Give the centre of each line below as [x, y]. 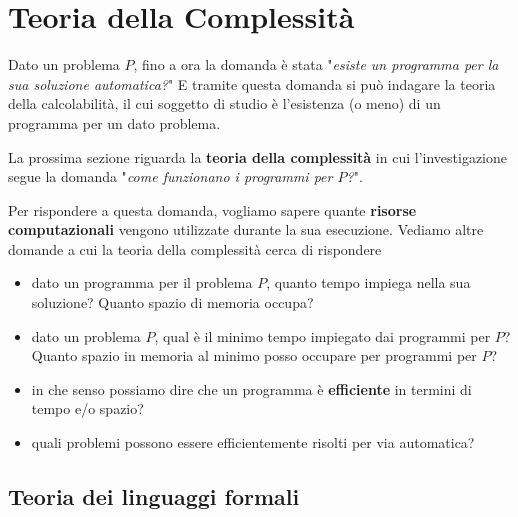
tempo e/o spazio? [87, 408]
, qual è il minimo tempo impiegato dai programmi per [322, 335]
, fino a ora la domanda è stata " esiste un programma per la [316, 64]
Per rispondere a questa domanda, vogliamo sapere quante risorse [212, 209]
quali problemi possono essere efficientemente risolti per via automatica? [253, 442]
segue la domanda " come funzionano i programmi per [170, 176]
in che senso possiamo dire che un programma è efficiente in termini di [251, 388]
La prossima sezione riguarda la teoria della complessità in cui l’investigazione [257, 156]
